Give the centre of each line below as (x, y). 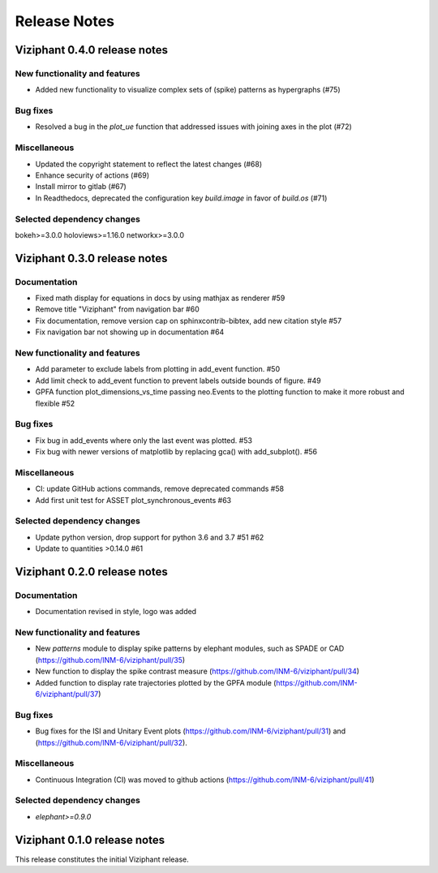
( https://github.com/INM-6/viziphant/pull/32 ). (112, 742)
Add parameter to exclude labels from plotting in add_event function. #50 (157, 369)
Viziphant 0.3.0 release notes (91, 258)
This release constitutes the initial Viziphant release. (102, 859)
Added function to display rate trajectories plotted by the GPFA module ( (156, 682)
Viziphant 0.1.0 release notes (90, 840)
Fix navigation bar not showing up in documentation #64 (130, 332)
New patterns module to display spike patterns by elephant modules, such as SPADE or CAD (190, 648)
